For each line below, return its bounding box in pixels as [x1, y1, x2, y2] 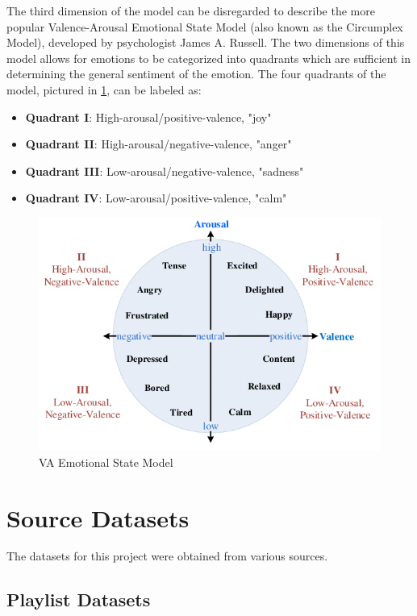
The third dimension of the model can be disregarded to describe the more [6, 2, 375, 19]
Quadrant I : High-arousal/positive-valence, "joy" [25, 108, 272, 125]
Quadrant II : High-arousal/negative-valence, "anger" [25, 135, 292, 152]
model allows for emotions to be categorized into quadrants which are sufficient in [6, 49, 411, 66]
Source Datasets [6, 501, 190, 534]
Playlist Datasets [6, 587, 151, 612]
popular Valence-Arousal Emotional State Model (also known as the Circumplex [6, 18, 403, 35]
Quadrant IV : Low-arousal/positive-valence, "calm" [25, 189, 287, 206]
